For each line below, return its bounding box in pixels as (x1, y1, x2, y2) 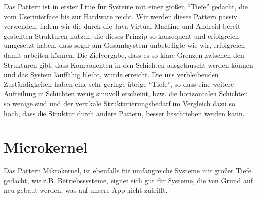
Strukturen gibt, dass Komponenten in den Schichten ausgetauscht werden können (4, 59, 253, 70)
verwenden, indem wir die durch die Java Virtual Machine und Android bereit (4, 21, 241, 31)
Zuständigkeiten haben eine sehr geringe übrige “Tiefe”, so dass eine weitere (4, 79, 234, 89)
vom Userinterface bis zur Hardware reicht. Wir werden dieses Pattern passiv (4, 11, 237, 21)
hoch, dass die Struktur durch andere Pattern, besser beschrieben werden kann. (4, 108, 245, 118)
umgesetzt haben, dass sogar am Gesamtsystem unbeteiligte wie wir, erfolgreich (4, 40, 245, 50)
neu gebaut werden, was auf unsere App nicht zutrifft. (4, 185, 168, 195)
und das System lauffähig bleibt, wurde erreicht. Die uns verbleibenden (4, 69, 219, 79)
